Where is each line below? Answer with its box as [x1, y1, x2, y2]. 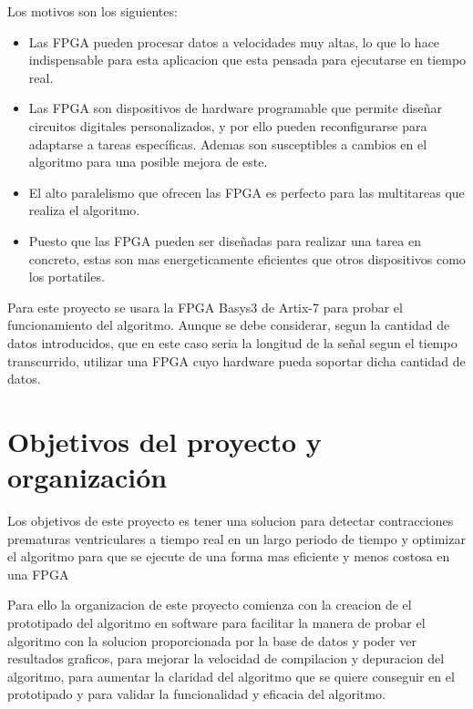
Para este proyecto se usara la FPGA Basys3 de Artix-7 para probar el [7, 297, 403, 316]
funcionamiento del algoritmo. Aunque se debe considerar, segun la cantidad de [7, 315, 450, 334]
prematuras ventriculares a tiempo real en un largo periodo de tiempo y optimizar [7, 529, 466, 548]
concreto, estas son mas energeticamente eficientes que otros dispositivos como [28, 249, 466, 268]
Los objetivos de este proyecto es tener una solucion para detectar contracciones [7, 511, 454, 529]
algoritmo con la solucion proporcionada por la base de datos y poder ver [7, 631, 416, 650]
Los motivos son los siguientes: [7, 2, 178, 20]
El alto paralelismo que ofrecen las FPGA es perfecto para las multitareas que [28, 182, 465, 201]
